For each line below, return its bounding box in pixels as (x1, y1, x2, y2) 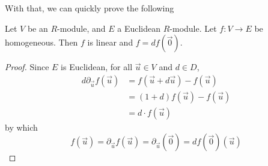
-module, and (57, 22, 106, 34)
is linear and (87, 36, 133, 49)
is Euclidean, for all (61, 61, 133, 73)
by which (5, 120, 38, 133)
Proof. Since (5, 61, 49, 73)
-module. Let (169, 22, 217, 34)
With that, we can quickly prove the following (5, 2, 174, 14)
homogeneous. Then (5, 36, 78, 49)
